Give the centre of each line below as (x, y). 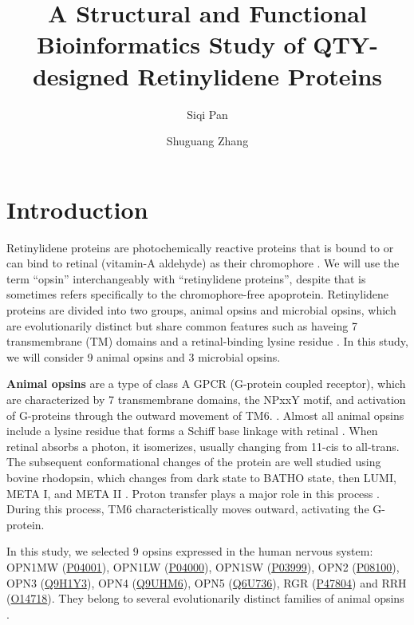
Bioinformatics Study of (171, 44)
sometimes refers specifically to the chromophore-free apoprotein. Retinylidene (198, 294)
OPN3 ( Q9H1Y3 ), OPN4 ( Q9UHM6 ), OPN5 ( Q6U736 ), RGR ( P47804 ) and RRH (207, 582)
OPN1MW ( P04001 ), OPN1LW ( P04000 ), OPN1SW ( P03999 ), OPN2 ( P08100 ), (203, 566)
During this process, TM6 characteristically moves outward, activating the (188, 509)
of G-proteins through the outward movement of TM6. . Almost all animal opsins (205, 415)
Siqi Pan (207, 114)
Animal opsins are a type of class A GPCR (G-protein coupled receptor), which (206, 384)
